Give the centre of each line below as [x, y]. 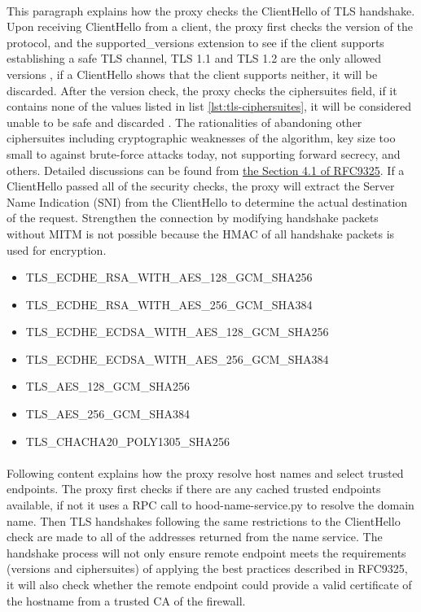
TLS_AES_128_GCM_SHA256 [107, 386]
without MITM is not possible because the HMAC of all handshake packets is [201, 233]
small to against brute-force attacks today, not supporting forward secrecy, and [204, 153]
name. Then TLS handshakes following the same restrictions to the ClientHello [204, 520]
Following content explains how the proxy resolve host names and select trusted [205, 472]
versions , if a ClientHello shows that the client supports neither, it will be [192, 74]
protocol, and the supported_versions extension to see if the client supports [195, 42]
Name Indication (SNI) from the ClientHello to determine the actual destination [207, 201]
